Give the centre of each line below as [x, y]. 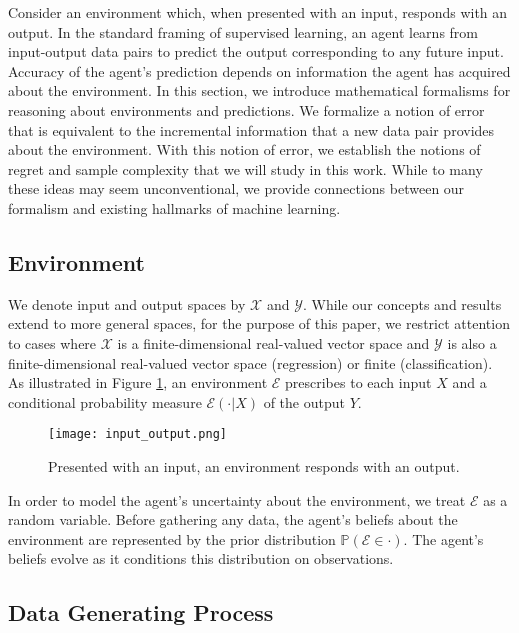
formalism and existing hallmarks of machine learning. [174, 207]
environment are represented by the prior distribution [172, 538]
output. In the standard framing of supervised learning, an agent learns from [243, 31]
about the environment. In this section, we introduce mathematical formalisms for [259, 90]
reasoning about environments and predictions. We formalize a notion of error [246, 109]
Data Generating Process [141, 612]
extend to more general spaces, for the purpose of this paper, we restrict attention [259, 323]
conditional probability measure [105, 401]
